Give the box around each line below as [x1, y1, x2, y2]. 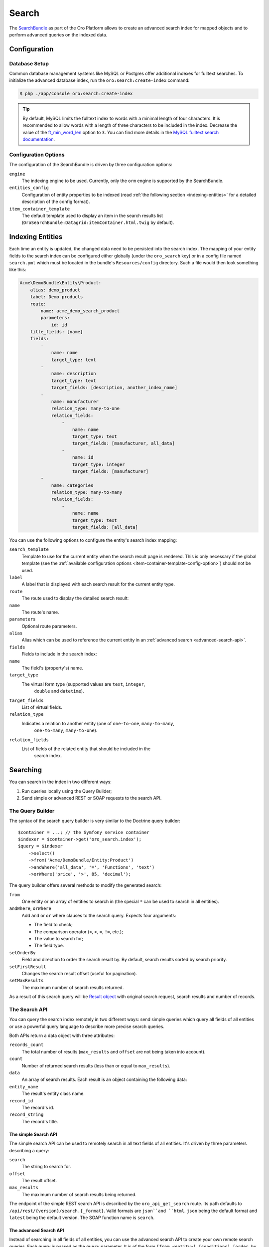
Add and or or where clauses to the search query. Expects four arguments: [21, 912, 176, 918]
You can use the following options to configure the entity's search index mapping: [9, 537, 177, 543]
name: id [72, 454, 94, 460]
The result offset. [21, 1178, 57, 1184]
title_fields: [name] [30, 329, 83, 335]
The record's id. [21, 1104, 55, 1110]
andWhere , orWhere [9, 905, 52, 911]
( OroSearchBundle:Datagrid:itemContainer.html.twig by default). [21, 219, 174, 225]
